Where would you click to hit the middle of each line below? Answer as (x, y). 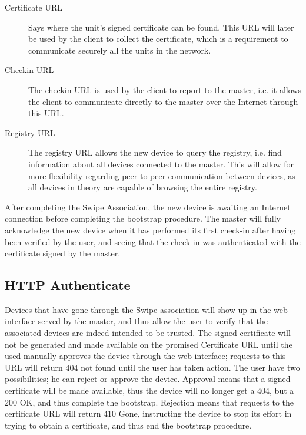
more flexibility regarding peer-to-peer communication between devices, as (162, 175)
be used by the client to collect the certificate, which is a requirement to (158, 39)
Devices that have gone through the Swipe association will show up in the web (146, 309)
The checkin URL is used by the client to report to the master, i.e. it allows (165, 89)
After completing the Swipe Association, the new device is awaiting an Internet (148, 207)
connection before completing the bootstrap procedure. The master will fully (143, 218)
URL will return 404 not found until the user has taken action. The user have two (152, 367)
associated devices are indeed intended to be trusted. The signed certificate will (148, 333)
